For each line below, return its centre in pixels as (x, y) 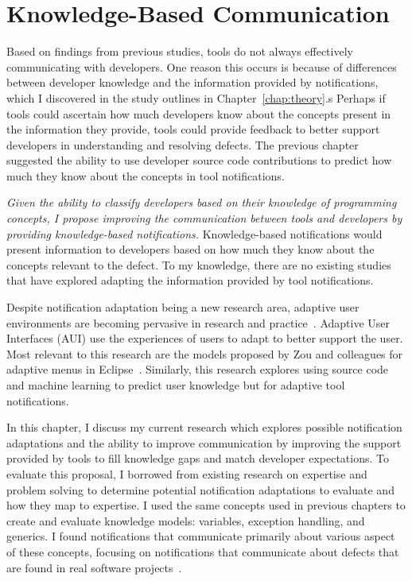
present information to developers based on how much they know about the (190, 249)
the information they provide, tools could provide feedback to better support (193, 129)
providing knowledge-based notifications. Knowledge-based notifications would (194, 233)
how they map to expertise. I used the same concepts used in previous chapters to (206, 505)
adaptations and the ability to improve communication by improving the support (204, 442)
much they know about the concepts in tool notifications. (146, 175)
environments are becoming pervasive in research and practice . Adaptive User (198, 322)
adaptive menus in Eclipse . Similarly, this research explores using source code (198, 369)
